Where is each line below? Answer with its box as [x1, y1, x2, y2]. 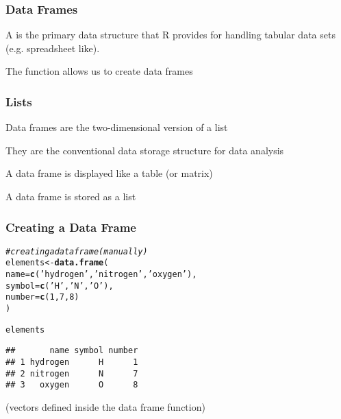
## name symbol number [5, 346, 138, 356]
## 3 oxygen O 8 [5, 380, 138, 390]
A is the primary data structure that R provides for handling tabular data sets [5, 27, 336, 42]
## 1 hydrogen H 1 [5, 357, 138, 368]
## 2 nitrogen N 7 [5, 368, 138, 379]
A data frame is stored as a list [5, 189, 136, 203]
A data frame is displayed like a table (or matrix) [5, 166, 213, 180]
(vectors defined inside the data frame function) [5, 400, 205, 414]
